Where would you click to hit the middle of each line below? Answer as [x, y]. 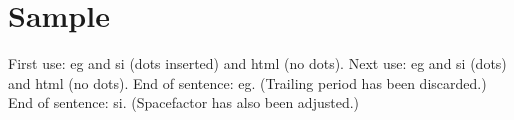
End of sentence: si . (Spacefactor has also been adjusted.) [184, 102]
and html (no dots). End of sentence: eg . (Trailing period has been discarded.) [247, 82]
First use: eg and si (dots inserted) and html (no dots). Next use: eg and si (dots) [257, 63]
